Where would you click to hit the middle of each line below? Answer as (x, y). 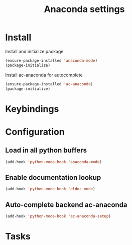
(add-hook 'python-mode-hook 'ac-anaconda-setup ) (58, 216)
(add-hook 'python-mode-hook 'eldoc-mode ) (50, 189)
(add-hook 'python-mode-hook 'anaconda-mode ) (53, 162)
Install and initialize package (34, 51)
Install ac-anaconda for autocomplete (44, 75)
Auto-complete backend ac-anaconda (66, 205)
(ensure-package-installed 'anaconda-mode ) (51, 60)
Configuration (35, 132)
